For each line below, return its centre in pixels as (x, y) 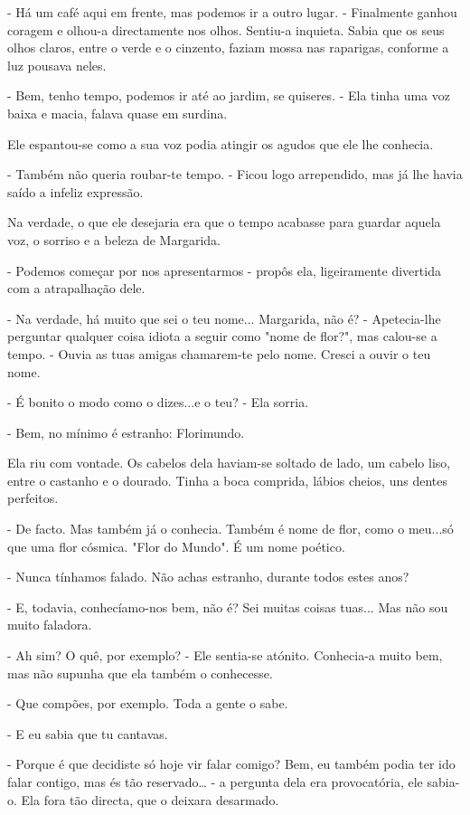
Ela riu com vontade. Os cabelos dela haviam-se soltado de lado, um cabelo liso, (229, 463)
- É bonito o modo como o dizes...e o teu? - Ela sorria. (158, 402)
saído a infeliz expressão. (75, 191)
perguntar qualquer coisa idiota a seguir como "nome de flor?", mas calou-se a (222, 336)
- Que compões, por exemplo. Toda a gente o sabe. (148, 703)
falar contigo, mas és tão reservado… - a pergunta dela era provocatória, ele (215, 782)
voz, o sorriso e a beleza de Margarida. (114, 239)
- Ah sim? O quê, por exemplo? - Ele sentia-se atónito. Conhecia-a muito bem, (225, 655)
